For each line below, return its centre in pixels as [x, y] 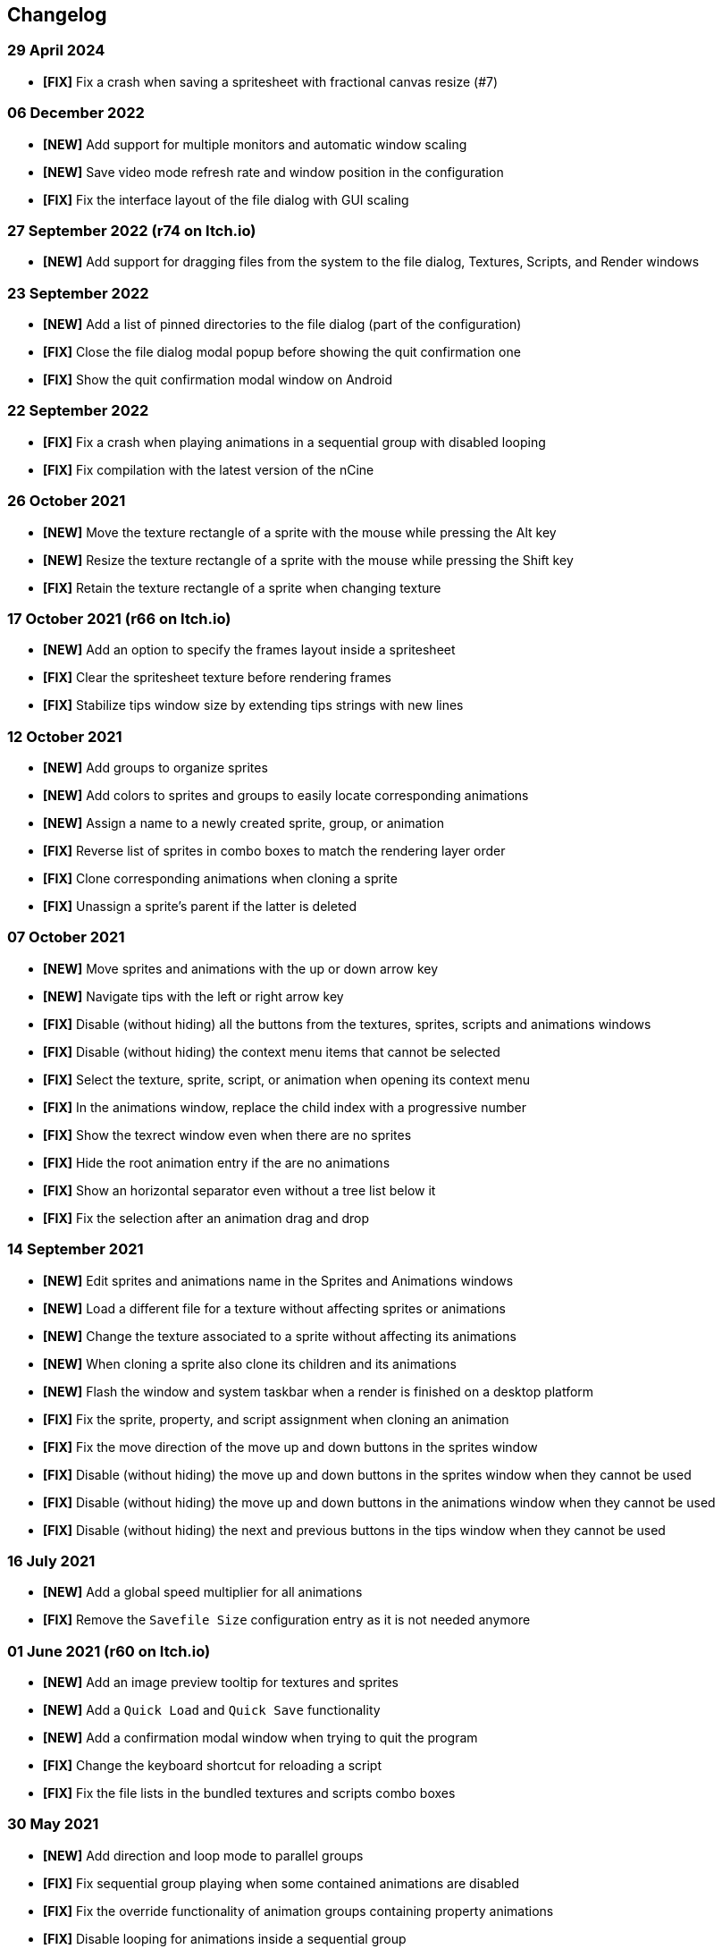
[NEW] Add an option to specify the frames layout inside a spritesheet [249, 650]
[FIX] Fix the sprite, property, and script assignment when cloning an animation [276, 1419]
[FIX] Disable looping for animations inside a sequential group [225, 1938]
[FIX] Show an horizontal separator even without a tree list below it [239, 1190]
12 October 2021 [65, 736]
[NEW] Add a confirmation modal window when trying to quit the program [260, 1738]
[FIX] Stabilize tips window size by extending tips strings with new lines [253, 705]
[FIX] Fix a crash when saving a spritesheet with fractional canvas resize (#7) [271, 81]
